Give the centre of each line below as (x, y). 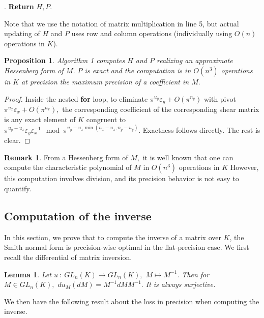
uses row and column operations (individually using (152, 33)
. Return (19, 6)
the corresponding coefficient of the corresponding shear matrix (161, 109)
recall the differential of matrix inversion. (68, 257)
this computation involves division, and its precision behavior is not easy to (122, 178)
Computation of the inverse (78, 215)
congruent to (106, 119)
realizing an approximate (195, 60)
